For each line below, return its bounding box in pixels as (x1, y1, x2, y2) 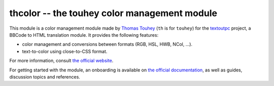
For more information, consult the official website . (9, 58, 114, 64)
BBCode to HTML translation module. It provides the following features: (9, 32, 159, 38)
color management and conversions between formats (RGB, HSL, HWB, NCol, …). (22, 41, 193, 47)
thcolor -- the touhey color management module (9, 8, 218, 19)
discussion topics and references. (9, 73, 81, 80)
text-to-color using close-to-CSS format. (22, 48, 108, 54)
